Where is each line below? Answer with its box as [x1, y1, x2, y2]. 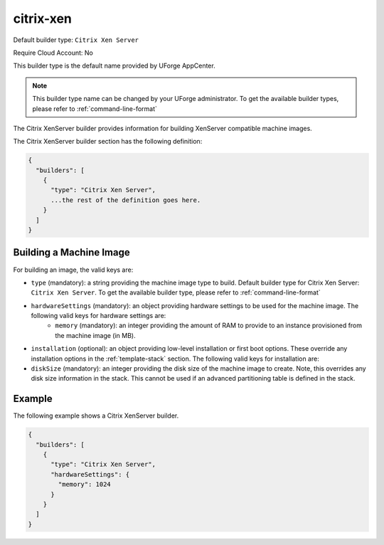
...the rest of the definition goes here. [50, 196, 201, 204]
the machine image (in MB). [55, 331, 136, 339]
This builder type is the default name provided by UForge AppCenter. [13, 61, 216, 70]
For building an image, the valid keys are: [13, 265, 134, 274]
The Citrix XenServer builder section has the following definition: [13, 137, 203, 146]
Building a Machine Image [13, 246, 131, 259]
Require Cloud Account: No [13, 48, 94, 57]
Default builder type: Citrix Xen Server [13, 36, 139, 44]
